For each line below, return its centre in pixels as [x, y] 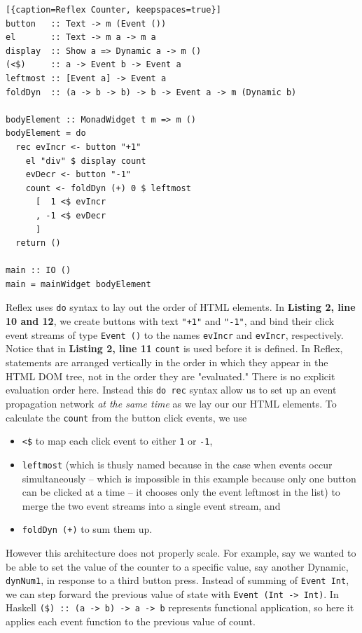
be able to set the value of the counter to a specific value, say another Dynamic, [177, 566]
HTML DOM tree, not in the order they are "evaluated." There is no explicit [170, 376]
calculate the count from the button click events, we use [126, 417]
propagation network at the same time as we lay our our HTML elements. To [171, 403]
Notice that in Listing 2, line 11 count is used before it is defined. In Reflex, [174, 348]
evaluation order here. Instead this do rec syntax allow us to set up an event [171, 390]
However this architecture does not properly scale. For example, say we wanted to [181, 552]
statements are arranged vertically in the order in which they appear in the [167, 362]
